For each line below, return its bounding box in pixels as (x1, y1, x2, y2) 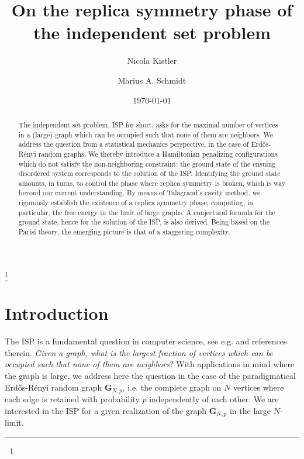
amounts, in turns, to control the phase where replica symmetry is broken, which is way (18, 178, 286, 188)
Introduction (5, 301, 109, 325)
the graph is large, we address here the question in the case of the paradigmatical (5, 370, 296, 381)
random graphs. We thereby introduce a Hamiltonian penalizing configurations (38, 149, 278, 158)
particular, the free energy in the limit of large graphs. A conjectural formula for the (18, 207, 275, 217)
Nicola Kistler (127, 54, 177, 67)
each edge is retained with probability (5, 393, 140, 405)
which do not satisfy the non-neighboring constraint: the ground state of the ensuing (18, 158, 276, 168)
